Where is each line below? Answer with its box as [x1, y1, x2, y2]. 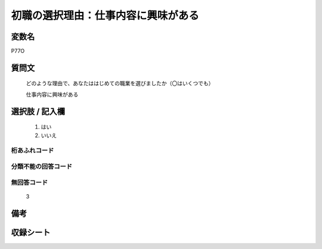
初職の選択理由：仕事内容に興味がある [11, 9, 200, 22]
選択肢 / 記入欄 [11, 106, 66, 116]
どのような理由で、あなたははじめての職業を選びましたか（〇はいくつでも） [26, 80, 214, 87]
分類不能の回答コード [11, 162, 73, 170]
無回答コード [11, 178, 48, 186]
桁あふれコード [11, 147, 54, 155]
